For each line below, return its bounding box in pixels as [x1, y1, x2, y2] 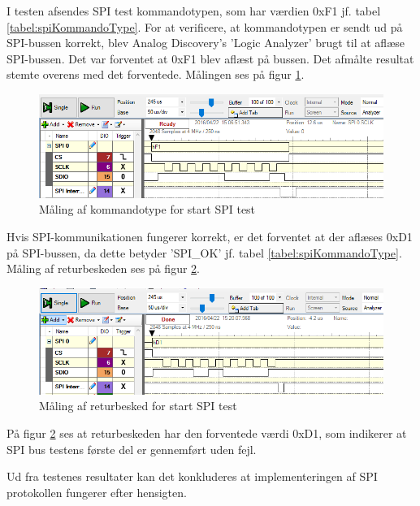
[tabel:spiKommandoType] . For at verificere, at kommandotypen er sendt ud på [6, 18, 403, 35]
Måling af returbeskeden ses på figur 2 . [6, 260, 200, 277]
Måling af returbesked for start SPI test [39, 397, 237, 414]
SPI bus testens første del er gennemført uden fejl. [6, 440, 257, 457]
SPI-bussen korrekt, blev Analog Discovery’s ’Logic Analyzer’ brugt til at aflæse [6, 34, 405, 51]
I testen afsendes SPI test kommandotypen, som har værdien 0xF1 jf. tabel [6, 2, 381, 19]
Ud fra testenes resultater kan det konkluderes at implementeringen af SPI [6, 468, 378, 485]
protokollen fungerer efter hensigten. [6, 483, 187, 500]
